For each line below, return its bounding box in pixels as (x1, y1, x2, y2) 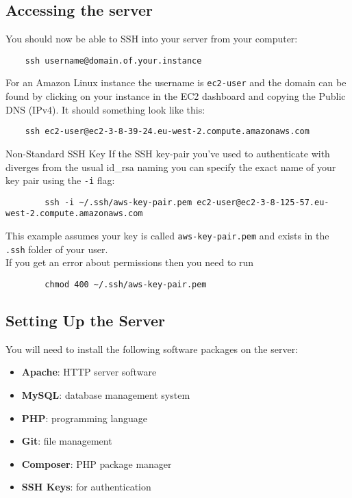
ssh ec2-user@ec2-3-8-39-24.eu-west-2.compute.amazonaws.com (25, 127, 310, 137)
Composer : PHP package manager (21, 456, 172, 471)
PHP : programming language (21, 410, 148, 425)
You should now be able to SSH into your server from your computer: (5, 31, 298, 46)
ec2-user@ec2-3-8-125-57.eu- (197, 197, 329, 207)
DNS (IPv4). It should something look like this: (5, 102, 205, 116)
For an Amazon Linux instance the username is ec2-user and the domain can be (5, 75, 347, 90)
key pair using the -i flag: (5, 173, 115, 187)
